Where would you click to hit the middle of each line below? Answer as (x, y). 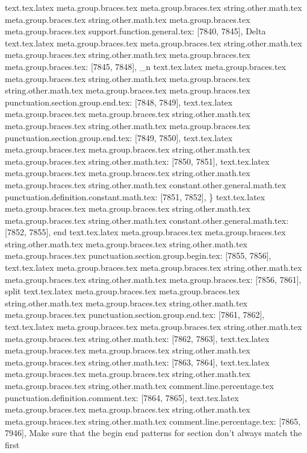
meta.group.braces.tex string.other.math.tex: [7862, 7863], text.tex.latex (137, 338)
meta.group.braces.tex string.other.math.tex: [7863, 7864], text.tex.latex (137, 362)
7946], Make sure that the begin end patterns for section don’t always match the (153, 433)
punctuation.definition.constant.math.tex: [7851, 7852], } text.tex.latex (135, 196)
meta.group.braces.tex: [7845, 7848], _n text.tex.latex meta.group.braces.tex (146, 66)
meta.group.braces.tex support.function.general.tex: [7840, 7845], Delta (135, 31)
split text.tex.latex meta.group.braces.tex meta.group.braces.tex (122, 291)
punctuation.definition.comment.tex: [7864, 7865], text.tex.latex (122, 397)
